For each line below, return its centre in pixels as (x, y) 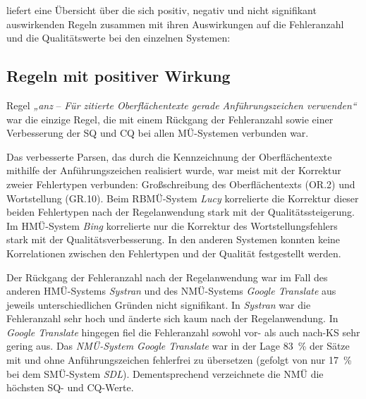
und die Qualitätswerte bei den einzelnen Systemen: (118, 38)
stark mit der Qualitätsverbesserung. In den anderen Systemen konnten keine (173, 239)
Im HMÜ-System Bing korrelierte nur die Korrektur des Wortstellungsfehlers (172, 225)
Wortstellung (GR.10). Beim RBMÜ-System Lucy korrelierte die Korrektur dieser (183, 198)
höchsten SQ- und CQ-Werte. (70, 387)
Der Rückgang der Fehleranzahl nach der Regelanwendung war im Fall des (167, 277)
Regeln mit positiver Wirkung (118, 76)
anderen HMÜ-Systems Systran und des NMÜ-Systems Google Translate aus (171, 291)
